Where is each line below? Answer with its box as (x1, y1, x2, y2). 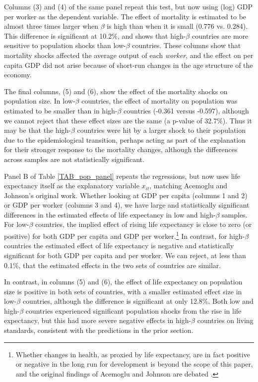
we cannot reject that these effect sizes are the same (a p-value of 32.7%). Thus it (4, 115, 252, 125)
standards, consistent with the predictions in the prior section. (4, 325, 193, 335)
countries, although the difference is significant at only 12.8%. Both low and (22, 296, 254, 306)
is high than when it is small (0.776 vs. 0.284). (107, 21, 248, 31)
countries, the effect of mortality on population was (81, 96, 238, 106)
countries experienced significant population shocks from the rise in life (25, 305, 242, 316)
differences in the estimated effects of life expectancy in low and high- (4, 209, 216, 219)
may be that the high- (4, 125, 71, 135)
